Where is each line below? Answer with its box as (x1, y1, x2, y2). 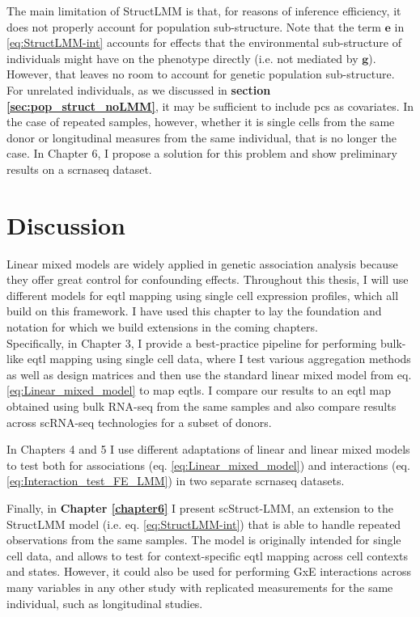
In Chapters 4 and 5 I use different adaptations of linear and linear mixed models (6, 441, 410, 458)
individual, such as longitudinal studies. (6, 594, 203, 611)
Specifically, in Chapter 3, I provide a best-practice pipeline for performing (6, 334, 377, 351)
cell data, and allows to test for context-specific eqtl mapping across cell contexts (6, 547, 408, 564)
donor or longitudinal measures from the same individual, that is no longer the (6, 129, 397, 146)
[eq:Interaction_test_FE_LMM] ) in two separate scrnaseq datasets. (6, 472, 345, 489)
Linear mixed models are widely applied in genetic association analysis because (6, 255, 398, 272)
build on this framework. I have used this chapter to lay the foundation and (6, 302, 382, 319)
